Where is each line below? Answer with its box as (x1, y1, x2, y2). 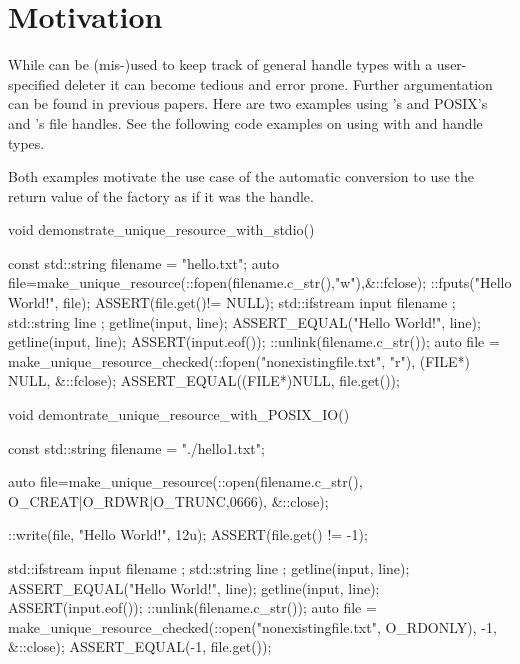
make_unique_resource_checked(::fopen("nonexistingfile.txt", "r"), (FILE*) (8, 350, 471, 371)
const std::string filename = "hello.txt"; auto (8, 252, 279, 273)
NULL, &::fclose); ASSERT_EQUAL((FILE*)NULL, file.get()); (8, 370, 400, 391)
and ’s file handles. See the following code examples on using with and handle (8, 112, 483, 133)
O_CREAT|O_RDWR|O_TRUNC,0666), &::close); (8, 490, 329, 511)
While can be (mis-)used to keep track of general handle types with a (8, 54, 433, 75)
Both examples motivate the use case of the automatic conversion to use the (8, 166, 475, 187)
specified (8, 73, 60, 94)
